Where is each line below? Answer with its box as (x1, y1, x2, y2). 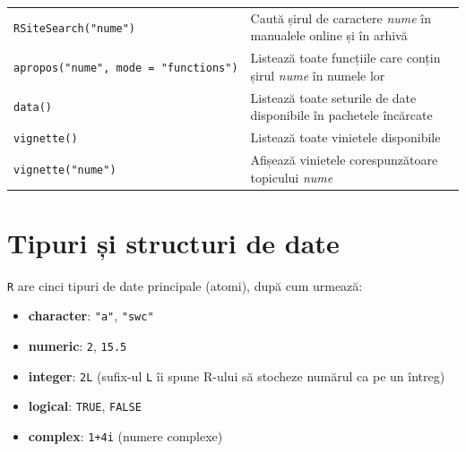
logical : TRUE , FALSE (28, 397, 142, 415)
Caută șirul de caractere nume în (250, 8, 432, 27)
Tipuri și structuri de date (7, 224, 340, 260)
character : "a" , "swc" (28, 306, 154, 325)
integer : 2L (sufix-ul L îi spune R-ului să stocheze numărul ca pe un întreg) (28, 366, 445, 385)
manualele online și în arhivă (250, 26, 408, 45)
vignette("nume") (13, 163, 116, 176)
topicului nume (250, 167, 333, 186)
